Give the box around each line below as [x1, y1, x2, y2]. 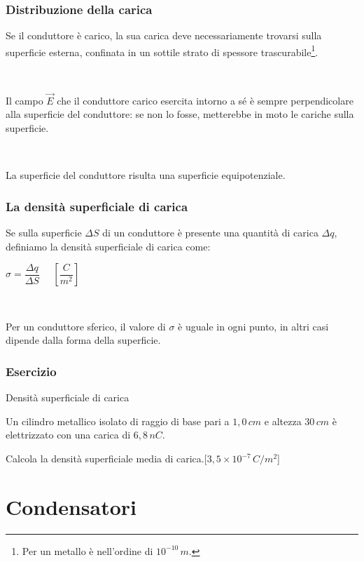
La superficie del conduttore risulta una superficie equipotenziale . [6, 168, 286, 182]
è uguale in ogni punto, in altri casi [178, 319, 329, 333]
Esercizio [6, 362, 57, 380]
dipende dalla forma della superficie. [6, 333, 161, 347]
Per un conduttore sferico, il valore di [6, 319, 166, 333]
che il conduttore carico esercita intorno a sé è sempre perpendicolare [57, 93, 353, 107]
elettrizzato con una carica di [6, 427, 131, 442]
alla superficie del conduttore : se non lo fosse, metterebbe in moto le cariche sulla [6, 107, 354, 121]
